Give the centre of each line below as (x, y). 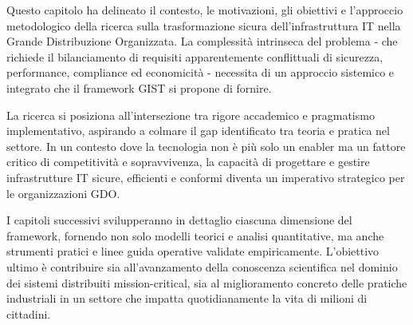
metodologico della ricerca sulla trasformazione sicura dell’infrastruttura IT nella (204, 25)
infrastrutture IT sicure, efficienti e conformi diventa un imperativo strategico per (206, 177)
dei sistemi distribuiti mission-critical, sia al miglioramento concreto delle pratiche (207, 282)
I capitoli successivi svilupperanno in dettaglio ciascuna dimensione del (179, 220)
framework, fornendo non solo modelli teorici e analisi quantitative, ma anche (195, 235)
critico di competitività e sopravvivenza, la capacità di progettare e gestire (188, 162)
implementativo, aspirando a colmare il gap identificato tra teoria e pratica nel (198, 131)
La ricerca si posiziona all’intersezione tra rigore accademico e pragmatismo (191, 115)
